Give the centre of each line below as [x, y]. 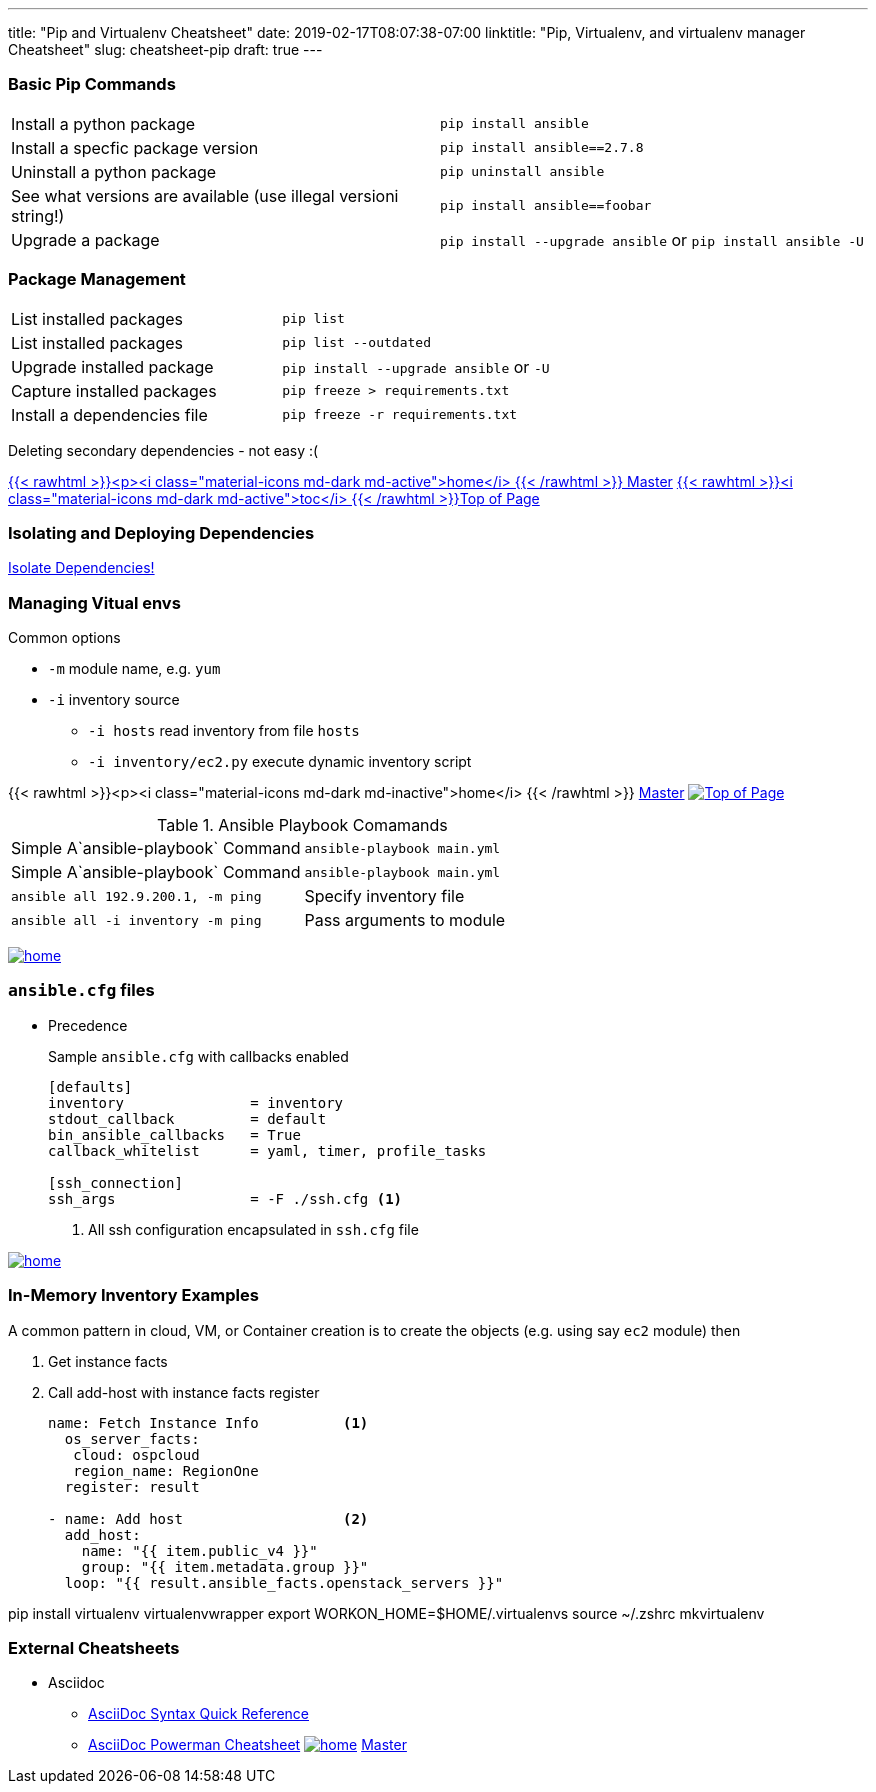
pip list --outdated [356, 342]
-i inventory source [114, 699]
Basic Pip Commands [92, 84]
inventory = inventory [196, 1102]
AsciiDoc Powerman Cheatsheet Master [247, 1745]
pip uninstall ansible [522, 172]
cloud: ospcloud [136, 1454]
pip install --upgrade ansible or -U [416, 366]
